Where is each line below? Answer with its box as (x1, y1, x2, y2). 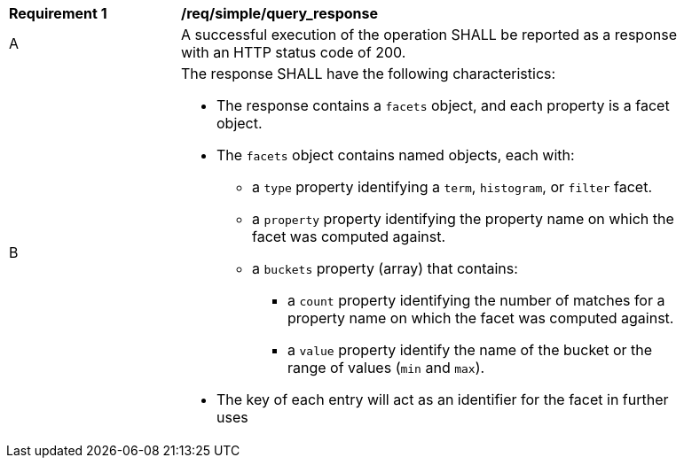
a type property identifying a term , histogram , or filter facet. (252, 178, 653, 196)
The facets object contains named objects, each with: (216, 146, 575, 164)
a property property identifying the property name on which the (252, 210, 674, 228)
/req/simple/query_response (181, 4, 379, 22)
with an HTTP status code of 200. (181, 43, 406, 61)
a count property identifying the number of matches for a (287, 291, 665, 309)
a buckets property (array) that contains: (252, 260, 518, 277)
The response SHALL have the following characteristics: (181, 65, 556, 82)
